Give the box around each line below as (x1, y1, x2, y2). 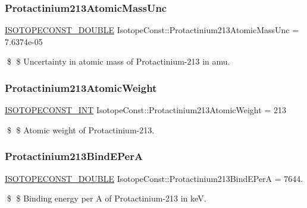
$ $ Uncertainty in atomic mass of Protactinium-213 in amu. (7, 55, 230, 68)
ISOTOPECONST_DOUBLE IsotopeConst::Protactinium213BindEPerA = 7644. (5, 172, 303, 184)
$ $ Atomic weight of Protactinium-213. (7, 123, 155, 136)
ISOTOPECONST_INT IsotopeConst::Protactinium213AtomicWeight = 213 (5, 104, 286, 116)
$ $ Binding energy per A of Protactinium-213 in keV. (7, 192, 206, 204)
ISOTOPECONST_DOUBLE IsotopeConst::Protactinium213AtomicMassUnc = (5, 24, 299, 36)
